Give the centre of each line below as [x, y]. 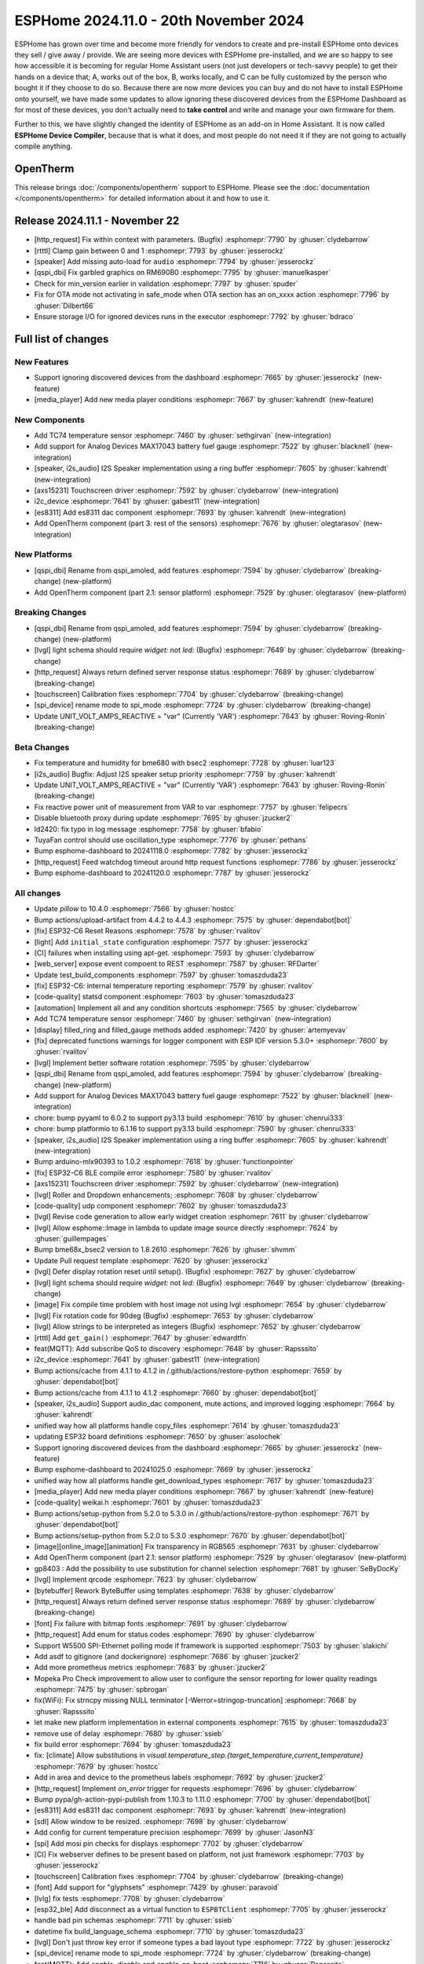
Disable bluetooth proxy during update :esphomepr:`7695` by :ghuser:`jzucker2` [164, 818]
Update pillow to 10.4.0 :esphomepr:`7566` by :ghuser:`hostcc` [135, 909]
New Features [42, 361]
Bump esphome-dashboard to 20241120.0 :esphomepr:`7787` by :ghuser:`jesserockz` [173, 873]
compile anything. [44, 146]
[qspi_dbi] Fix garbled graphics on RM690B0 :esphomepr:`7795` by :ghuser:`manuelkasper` [183, 273]
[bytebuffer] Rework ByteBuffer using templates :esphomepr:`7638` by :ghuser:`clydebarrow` [185, 1590]
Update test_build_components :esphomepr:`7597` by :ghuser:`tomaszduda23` [162, 975]
